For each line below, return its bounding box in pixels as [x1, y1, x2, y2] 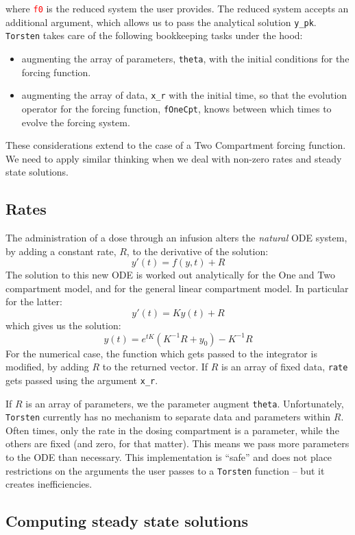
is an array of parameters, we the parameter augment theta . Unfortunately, [25, 396, 344, 410]
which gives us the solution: [5, 318, 121, 333]
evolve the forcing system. [21, 115, 130, 129]
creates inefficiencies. [5, 477, 93, 491]
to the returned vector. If [102, 359, 208, 374]
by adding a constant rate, [5, 243, 117, 258]
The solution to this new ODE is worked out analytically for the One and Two [5, 267, 335, 282]
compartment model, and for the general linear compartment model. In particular [5, 281, 349, 295]
